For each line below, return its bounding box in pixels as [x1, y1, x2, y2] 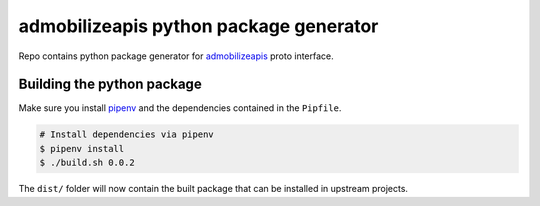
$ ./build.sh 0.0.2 [39, 157, 135, 169]
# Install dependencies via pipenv [39, 129, 214, 140]
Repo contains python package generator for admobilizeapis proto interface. [18, 50, 334, 62]
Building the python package [18, 76, 202, 93]
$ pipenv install [39, 143, 125, 154]
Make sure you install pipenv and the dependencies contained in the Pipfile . [18, 102, 342, 114]
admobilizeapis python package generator [18, 15, 379, 37]
